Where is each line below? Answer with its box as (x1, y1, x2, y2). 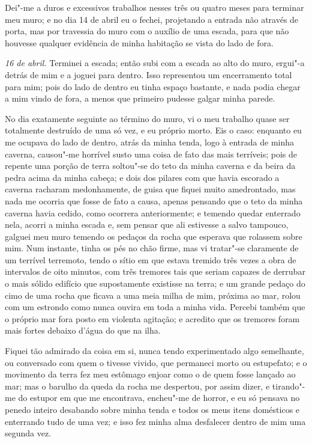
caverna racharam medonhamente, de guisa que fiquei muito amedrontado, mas (5, 183, 296, 195)
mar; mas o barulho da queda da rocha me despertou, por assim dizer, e (5, 379, 270, 392)
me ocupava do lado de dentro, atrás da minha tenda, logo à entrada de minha (5, 135, 295, 148)
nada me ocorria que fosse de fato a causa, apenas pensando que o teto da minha (5, 194, 303, 207)
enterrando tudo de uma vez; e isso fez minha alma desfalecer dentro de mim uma (5, 415, 306, 427)
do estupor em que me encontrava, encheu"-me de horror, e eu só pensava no (18, 391, 300, 404)
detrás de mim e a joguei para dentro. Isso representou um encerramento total (5, 68, 292, 81)
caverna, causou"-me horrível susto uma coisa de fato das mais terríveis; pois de (5, 147, 298, 160)
